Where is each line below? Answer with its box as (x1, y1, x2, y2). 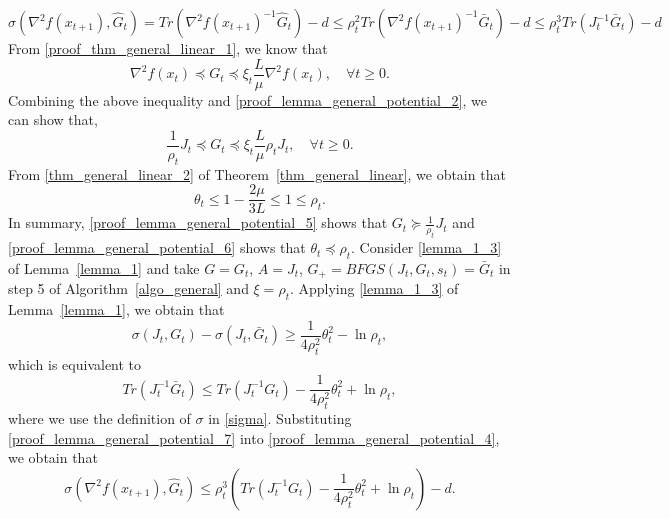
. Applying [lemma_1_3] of (289, 278, 459, 299)
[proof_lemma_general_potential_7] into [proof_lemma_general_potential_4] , (8, 427, 500, 448)
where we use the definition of (8, 408, 191, 429)
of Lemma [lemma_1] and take (8, 257, 200, 278)
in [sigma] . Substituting (208, 408, 352, 429)
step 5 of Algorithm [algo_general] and (8, 278, 249, 299)
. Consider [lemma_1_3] (351, 237, 502, 258)
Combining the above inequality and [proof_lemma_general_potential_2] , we (8, 89, 487, 110)
